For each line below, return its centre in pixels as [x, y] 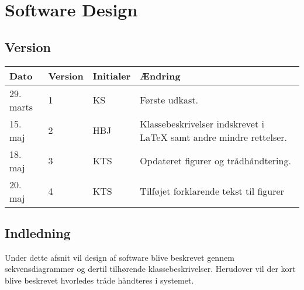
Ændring [160, 75]
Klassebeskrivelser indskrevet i [202, 123]
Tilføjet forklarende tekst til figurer [212, 191]
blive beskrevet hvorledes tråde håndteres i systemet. [99, 280]
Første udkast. [169, 100]
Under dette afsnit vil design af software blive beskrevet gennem [120, 257]
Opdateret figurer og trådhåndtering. [215, 161]
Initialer [112, 75]
